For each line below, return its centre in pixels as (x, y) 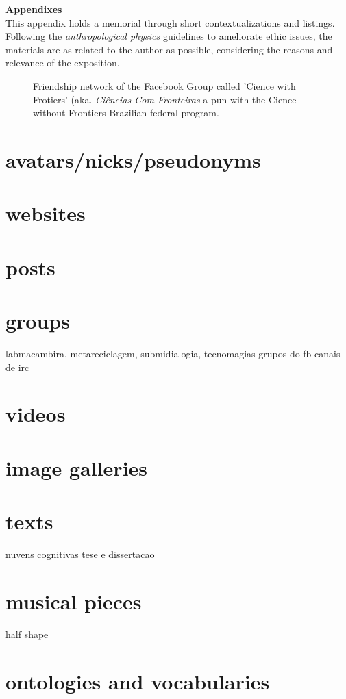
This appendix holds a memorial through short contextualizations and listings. (170, 22)
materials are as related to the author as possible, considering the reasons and (169, 49)
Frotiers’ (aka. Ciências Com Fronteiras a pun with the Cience (165, 99)
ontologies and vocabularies (138, 681)
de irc (17, 367)
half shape (27, 634)
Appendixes (34, 9)
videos (36, 414)
